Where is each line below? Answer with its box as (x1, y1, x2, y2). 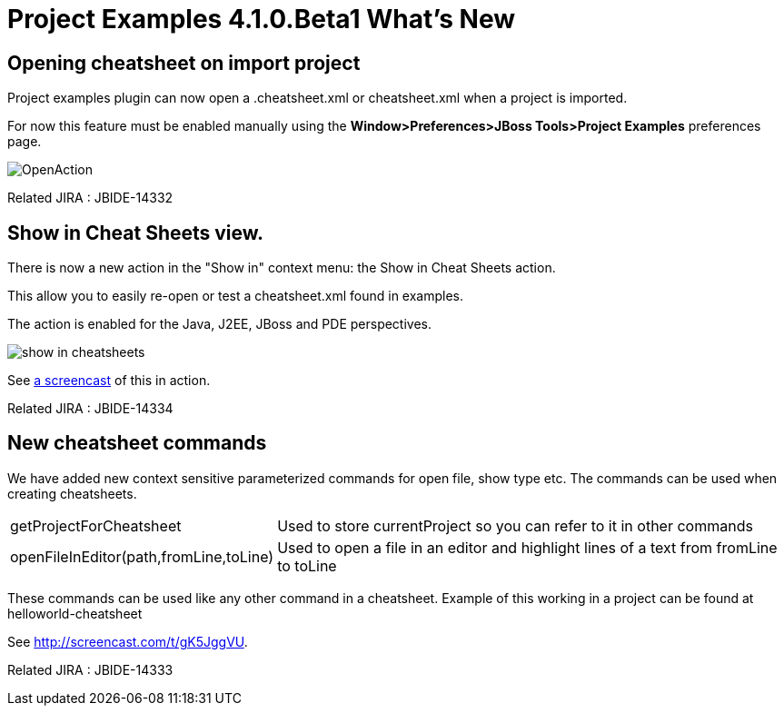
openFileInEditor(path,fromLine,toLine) (10, 547, 274, 566)
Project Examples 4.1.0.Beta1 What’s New (7, 4, 516, 35)
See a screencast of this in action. (7, 372, 211, 389)
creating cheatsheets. (7, 485, 137, 501)
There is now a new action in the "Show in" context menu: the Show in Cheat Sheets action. (7, 260, 556, 276)
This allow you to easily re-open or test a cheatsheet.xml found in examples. (7, 288, 463, 304)
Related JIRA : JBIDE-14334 (7, 401, 174, 417)
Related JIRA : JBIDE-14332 (7, 190, 174, 206)
